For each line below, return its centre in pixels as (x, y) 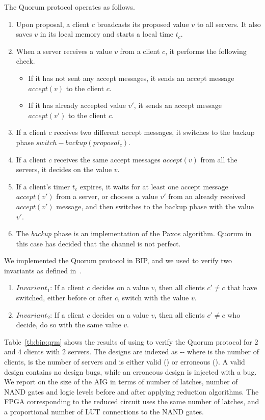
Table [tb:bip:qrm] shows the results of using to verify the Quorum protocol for (128, 341)
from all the (219, 159)
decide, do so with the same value (69, 325)
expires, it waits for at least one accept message (154, 186)
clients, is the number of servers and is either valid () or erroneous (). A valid (125, 362)
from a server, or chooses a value (107, 196)
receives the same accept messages (107, 159)
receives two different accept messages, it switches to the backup (154, 132)
